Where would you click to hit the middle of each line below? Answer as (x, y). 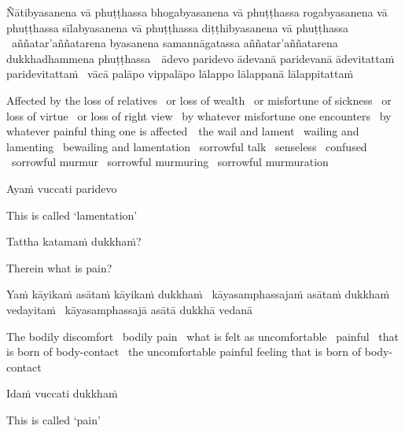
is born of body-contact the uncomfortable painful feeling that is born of (184, 352)
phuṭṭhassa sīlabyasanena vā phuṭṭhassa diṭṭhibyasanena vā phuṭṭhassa (178, 27)
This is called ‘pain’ (53, 419)
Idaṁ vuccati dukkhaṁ (62, 393)
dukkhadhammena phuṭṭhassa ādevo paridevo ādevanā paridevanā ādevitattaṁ (201, 58)
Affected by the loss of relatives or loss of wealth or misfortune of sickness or (199, 100)
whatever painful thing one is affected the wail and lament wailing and (183, 131)
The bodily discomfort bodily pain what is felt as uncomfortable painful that (202, 336)
